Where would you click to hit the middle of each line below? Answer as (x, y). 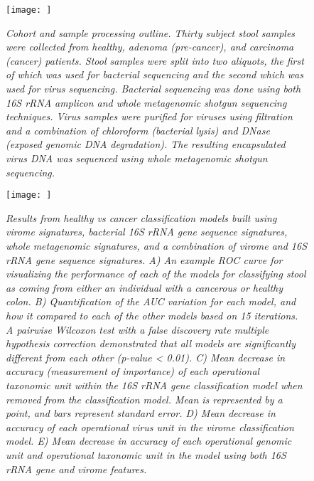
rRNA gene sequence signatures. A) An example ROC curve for (144, 259)
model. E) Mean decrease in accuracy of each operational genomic (149, 441)
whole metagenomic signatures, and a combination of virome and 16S (157, 246)
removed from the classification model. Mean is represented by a (144, 399)
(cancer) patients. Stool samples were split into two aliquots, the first (155, 60)
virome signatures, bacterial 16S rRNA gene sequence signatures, (147, 232)
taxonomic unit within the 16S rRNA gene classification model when (154, 385)
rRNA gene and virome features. (76, 469)
